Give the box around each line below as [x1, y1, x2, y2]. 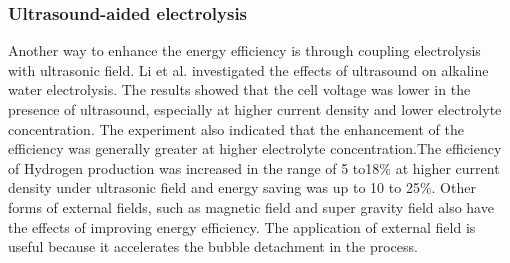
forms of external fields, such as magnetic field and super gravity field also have [8, 196, 494, 217]
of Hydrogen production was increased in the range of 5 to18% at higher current [8, 157, 500, 178]
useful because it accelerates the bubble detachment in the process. [8, 236, 418, 257]
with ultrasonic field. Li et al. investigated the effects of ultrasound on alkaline [8, 59, 489, 80]
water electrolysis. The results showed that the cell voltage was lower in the [8, 79, 471, 100]
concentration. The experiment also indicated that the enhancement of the [8, 118, 464, 139]
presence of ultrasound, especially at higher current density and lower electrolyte [8, 99, 502, 119]
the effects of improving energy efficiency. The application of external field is [8, 216, 476, 237]
